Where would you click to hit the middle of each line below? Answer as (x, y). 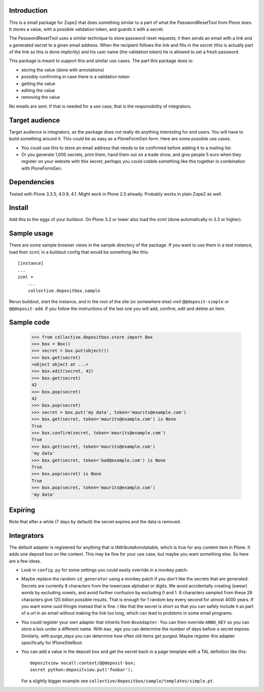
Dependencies (32, 182)
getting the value (38, 84)
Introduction (28, 11)
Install (19, 208)
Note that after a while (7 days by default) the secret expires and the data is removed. (95, 522)
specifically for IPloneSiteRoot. (52, 643)
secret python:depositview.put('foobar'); (82, 670)
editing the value (38, 90)
